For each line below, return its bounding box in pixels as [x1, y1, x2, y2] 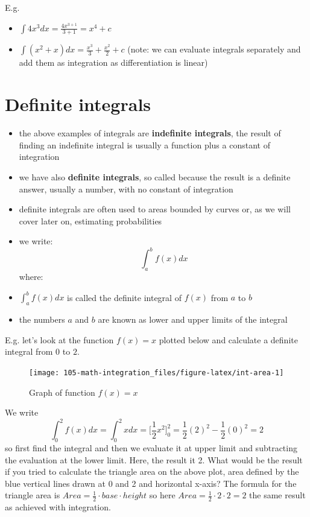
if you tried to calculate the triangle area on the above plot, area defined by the [5, 465, 299, 478]
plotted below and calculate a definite [159, 333, 298, 346]
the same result [249, 489, 306, 501]
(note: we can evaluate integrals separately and [127, 43, 301, 56]
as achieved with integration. [5, 501, 111, 513]
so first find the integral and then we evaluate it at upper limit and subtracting [5, 442, 297, 454]
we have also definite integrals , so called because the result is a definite [19, 170, 291, 183]
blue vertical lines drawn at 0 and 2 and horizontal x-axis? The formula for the [5, 477, 297, 489]
